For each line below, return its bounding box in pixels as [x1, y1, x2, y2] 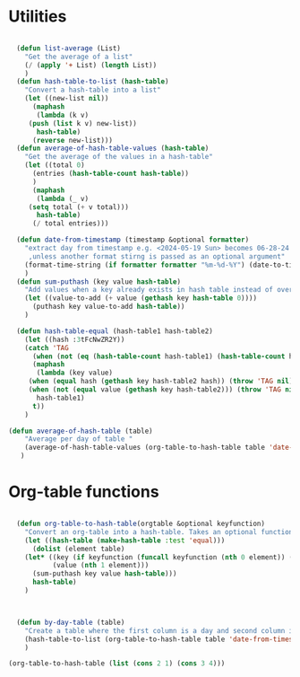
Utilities [8, 6, 67, 27]
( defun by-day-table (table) [16, 618, 125, 627]
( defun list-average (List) [16, 43, 122, 53]
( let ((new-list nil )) [24, 94, 109, 103]
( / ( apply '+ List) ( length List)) [24, 60, 158, 69]
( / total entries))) [31, 219, 109, 228]
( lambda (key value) [36, 368, 114, 378]
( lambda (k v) [36, 110, 90, 119]
